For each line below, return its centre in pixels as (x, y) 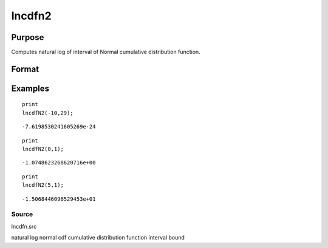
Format (25, 69)
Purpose (28, 37)
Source (22, 214)
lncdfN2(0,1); (43, 149)
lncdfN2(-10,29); (48, 113)
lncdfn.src (24, 226)
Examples (30, 88)
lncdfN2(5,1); (43, 185)
